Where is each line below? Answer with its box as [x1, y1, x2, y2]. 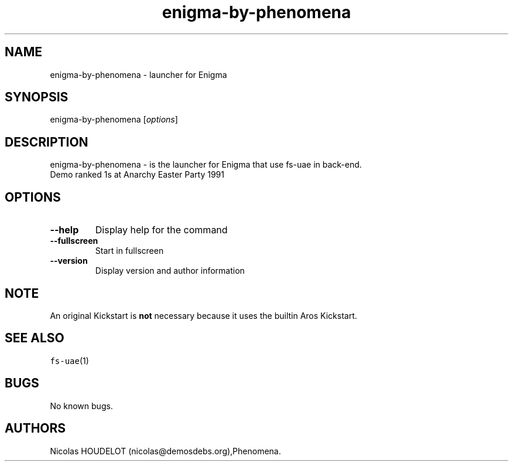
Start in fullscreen [95, 246, 164, 256]
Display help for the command [95, 224, 228, 236]
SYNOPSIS [5, 90, 69, 105]
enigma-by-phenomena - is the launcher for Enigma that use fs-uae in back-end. [50, 159, 362, 170]
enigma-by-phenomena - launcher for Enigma [50, 69, 227, 80]
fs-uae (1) [50, 355, 89, 366]
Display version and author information [95, 266, 245, 276]
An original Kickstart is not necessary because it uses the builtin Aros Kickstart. [50, 310, 357, 321]
